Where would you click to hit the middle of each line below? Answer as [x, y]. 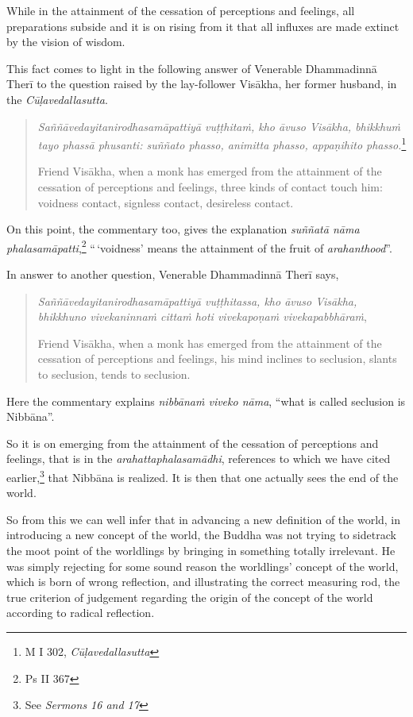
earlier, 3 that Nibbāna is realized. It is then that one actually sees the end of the [203, 476]
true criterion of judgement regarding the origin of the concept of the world [190, 597]
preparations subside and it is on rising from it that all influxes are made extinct [203, 26]
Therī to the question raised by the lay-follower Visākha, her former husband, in [202, 84]
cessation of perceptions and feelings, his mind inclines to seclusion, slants [217, 358]
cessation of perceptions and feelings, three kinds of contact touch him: [210, 187]
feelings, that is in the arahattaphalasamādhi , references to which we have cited [199, 459]
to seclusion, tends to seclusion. [114, 374]
